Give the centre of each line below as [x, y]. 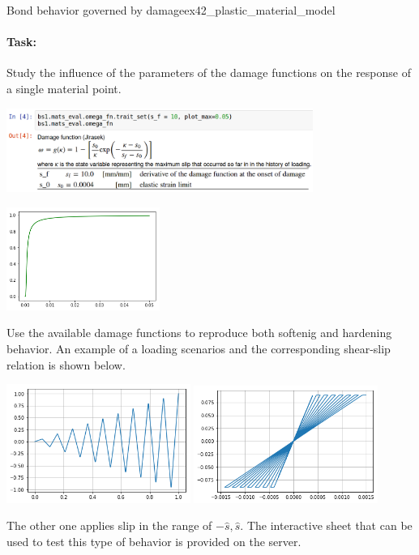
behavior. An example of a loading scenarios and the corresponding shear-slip [199, 349]
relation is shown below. [66, 364]
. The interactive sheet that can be [326, 525]
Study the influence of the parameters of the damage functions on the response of [209, 73]
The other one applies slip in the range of [109, 525]
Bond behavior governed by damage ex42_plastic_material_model [171, 10]
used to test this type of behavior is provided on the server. [154, 541]
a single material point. [64, 88]
